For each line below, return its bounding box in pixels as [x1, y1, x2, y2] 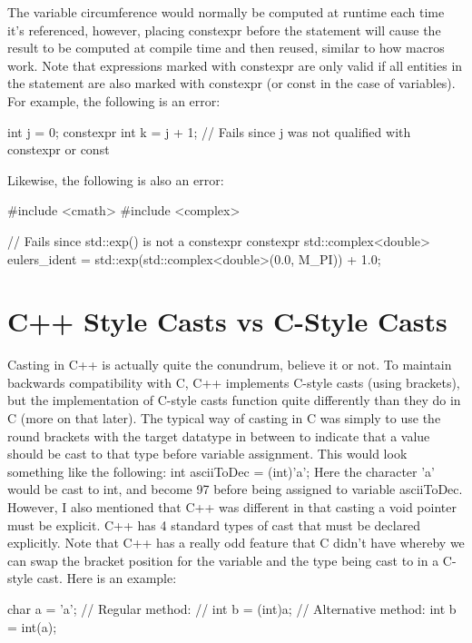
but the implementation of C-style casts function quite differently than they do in [7, 391, 461, 410]
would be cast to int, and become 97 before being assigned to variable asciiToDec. [7, 480, 463, 499]
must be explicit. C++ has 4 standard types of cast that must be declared [7, 515, 421, 534]
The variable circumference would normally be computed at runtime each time [7, 3, 445, 21]
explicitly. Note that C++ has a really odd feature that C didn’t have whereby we [7, 533, 465, 552]
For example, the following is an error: [7, 91, 221, 110]
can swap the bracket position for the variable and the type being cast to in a [7, 550, 439, 569]
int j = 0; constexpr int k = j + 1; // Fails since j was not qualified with [7, 122, 411, 141]
